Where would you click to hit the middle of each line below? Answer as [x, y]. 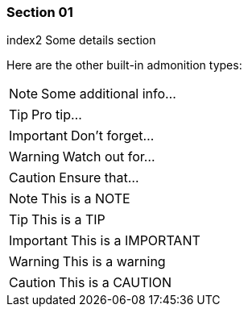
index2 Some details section [81, 40]
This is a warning [114, 262]
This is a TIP [68, 220]
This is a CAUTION [116, 283]
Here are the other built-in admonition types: [124, 65]
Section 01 [40, 12]
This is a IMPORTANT [135, 241]
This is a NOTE [86, 199]
